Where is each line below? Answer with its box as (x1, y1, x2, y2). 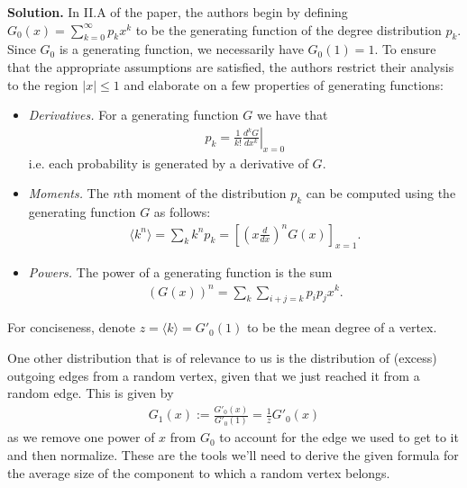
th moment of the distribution (120, 184, 287, 203)
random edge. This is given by (7, 384, 174, 402)
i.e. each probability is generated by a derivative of (28, 153, 308, 172)
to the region (7, 75, 78, 94)
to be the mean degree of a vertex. (246, 318, 437, 337)
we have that (256, 105, 328, 124)
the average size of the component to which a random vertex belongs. (7, 463, 390, 482)
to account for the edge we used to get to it (219, 428, 459, 447)
